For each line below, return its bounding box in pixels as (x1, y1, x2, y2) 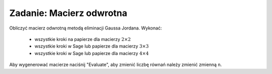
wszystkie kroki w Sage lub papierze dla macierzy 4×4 (34, 50, 149, 56)
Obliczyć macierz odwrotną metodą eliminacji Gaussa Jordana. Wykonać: (9, 25, 162, 31)
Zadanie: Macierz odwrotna (9, 7, 128, 18)
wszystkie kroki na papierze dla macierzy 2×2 (34, 36, 131, 42)
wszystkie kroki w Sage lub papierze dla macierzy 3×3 (34, 43, 149, 49)
